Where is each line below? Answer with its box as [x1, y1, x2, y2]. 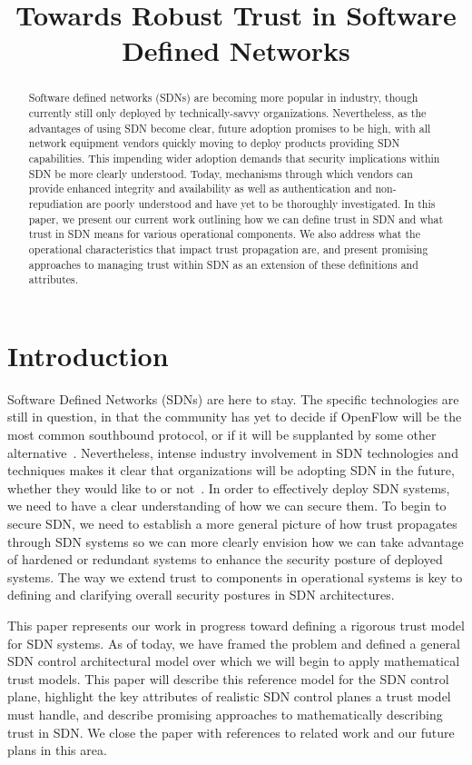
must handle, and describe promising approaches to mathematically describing [7, 704, 443, 723]
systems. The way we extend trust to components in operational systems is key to [7, 567, 463, 586]
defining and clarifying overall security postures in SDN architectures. [7, 585, 395, 604]
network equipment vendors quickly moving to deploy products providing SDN [28, 135, 400, 151]
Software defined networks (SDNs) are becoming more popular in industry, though [28, 90, 418, 105]
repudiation [28, 195, 84, 211]
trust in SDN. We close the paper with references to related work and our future [7, 722, 455, 741]
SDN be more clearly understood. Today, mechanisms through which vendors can [28, 165, 413, 181]
